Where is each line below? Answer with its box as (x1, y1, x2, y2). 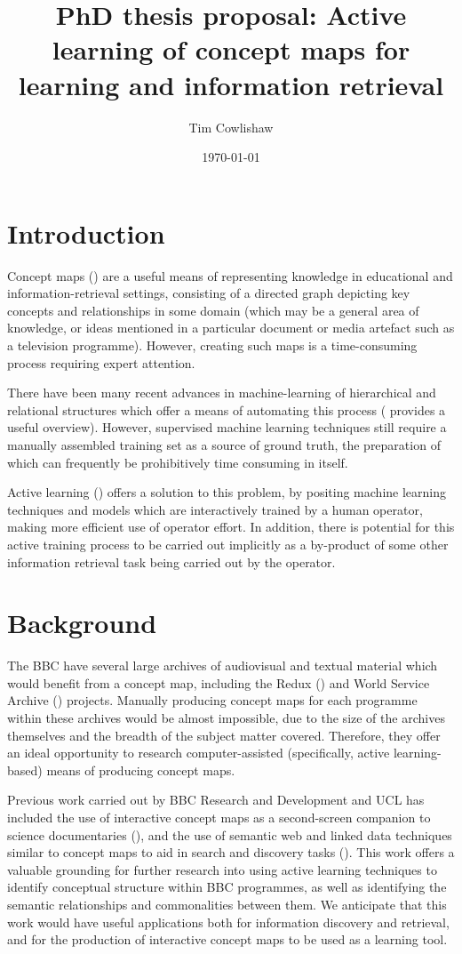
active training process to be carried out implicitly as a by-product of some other (7, 534, 449, 553)
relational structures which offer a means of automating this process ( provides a (7, 400, 446, 419)
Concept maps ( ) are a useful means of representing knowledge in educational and (7, 266, 453, 285)
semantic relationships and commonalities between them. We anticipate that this (7, 894, 447, 913)
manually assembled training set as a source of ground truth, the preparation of (7, 435, 441, 453)
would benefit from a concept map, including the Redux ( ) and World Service (7, 673, 430, 692)
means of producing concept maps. (46, 760, 235, 779)
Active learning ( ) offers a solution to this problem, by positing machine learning (7, 483, 446, 501)
